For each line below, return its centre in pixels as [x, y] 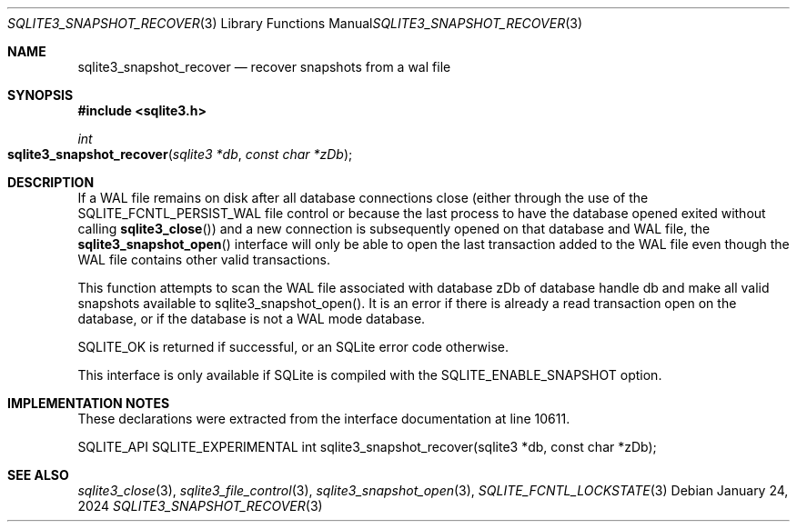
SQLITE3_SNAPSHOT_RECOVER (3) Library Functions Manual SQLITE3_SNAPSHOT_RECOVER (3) [295, 23]
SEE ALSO [38, 475]
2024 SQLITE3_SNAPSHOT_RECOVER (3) [200, 506]
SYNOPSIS [40, 95]
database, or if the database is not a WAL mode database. [252, 319]
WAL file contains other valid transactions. [204, 260]
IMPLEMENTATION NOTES [89, 403]
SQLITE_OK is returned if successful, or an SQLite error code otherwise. [293, 347]
